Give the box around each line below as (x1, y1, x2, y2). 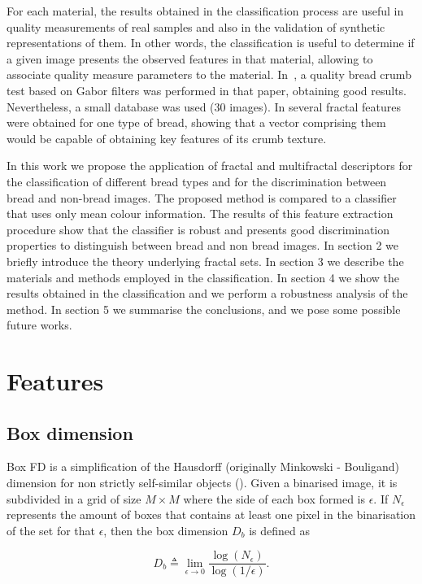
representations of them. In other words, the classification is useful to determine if (7, 34, 415, 51)
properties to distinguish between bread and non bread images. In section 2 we (7, 237, 398, 254)
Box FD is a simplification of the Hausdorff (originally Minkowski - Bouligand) (7, 458, 400, 475)
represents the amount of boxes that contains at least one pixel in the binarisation (7, 506, 416, 523)
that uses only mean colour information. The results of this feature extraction (7, 205, 394, 222)
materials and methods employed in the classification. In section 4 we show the (7, 268, 400, 285)
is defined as (249, 521, 311, 538)
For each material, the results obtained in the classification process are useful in (7, 2, 404, 19)
